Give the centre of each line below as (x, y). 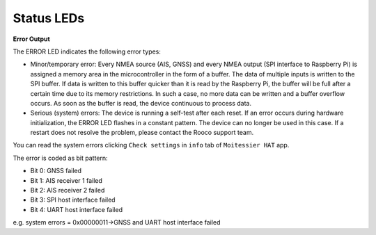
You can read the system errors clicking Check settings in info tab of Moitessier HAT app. (151, 145)
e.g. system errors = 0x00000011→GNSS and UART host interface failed (117, 222)
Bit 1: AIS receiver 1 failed (66, 180)
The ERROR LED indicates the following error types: (87, 51)
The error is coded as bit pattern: (60, 158)
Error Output (31, 39)
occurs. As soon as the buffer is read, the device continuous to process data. (141, 103)
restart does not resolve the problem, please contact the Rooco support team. (142, 133)
